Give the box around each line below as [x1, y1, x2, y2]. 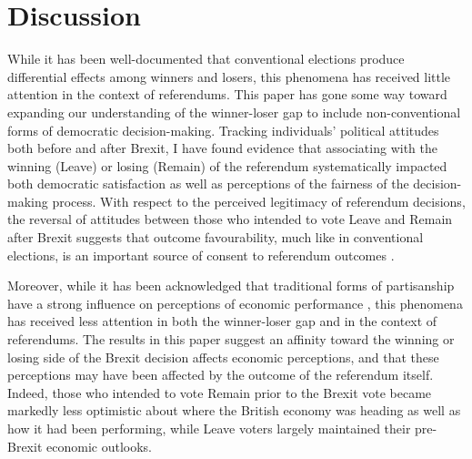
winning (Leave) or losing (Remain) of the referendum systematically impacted [7, 156, 447, 175]
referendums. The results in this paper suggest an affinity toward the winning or [7, 330, 455, 349]
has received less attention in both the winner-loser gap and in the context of [7, 311, 437, 331]
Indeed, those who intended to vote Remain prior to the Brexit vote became [7, 382, 432, 402]
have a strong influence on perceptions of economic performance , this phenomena [7, 293, 463, 312]
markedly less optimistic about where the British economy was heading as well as [7, 401, 461, 420]
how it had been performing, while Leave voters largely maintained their [7, 419, 411, 437]
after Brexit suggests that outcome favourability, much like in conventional [7, 228, 424, 247]
